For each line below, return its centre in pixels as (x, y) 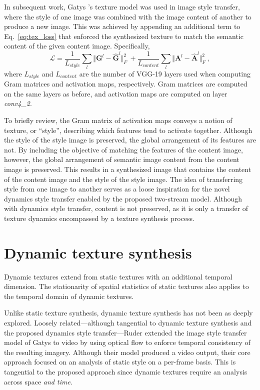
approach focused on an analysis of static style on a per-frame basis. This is (120, 362)
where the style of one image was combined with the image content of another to (128, 16)
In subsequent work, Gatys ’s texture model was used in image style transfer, (122, 6)
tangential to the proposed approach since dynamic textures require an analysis (126, 371)
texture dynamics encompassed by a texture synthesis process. (99, 218)
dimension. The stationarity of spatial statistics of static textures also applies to (126, 286)
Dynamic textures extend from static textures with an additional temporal (118, 276)
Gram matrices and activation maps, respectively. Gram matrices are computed (126, 84)
